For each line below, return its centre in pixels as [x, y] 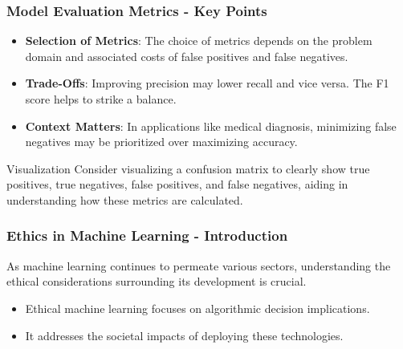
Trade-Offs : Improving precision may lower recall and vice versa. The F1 [207, 83]
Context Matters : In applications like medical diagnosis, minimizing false [211, 126]
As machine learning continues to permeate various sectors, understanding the [199, 265]
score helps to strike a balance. [101, 99]
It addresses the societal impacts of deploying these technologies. [184, 335]
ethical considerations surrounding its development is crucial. [157, 281]
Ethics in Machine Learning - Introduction [147, 235]
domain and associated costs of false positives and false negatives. [187, 56]
